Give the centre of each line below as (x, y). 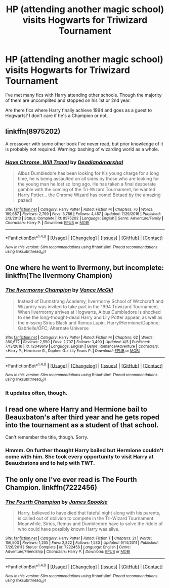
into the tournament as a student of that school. (82, 425)
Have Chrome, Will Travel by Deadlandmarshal (64, 162)
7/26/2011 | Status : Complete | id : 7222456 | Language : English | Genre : (68, 547)
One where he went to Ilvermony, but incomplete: (85, 268)
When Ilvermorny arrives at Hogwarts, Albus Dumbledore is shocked (89, 312)
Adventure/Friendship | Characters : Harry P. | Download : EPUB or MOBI (68, 552)
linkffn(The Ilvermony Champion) (59, 275)
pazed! (25, 200)
